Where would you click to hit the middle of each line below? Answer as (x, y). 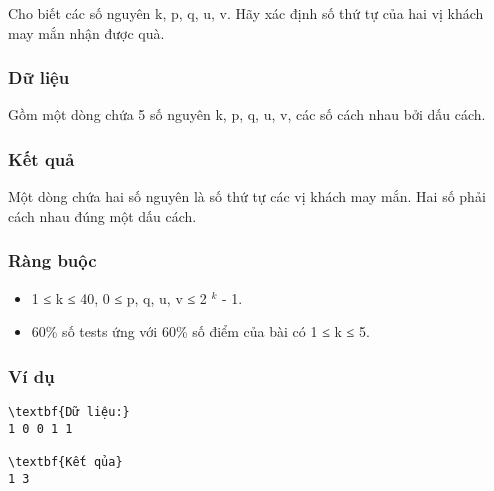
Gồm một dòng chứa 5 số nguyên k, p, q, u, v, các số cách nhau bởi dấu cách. (247, 114)
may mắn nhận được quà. (86, 32)
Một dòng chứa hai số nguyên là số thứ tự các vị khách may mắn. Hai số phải (247, 196)
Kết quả (41, 158)
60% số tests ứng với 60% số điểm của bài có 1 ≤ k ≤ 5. (200, 331)
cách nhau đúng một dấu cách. (102, 215)
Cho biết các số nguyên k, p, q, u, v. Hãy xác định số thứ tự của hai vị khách (246, 13)
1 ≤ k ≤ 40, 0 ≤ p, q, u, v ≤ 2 (119, 297)
